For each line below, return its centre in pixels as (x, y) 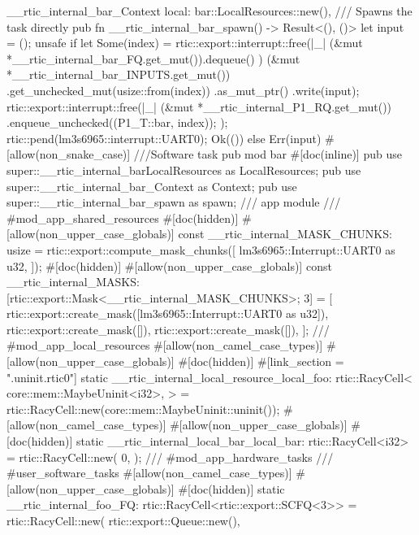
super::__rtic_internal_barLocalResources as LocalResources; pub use (184, 170)
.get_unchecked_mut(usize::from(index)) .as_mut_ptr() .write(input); (183, 90)
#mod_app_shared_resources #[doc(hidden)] (123, 217)
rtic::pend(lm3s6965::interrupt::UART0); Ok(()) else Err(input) (164, 138)
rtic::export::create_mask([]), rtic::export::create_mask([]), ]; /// (168, 329)
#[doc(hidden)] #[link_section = (261, 361)
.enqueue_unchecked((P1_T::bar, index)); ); (117, 122)
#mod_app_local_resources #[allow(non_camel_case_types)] (165, 345)
